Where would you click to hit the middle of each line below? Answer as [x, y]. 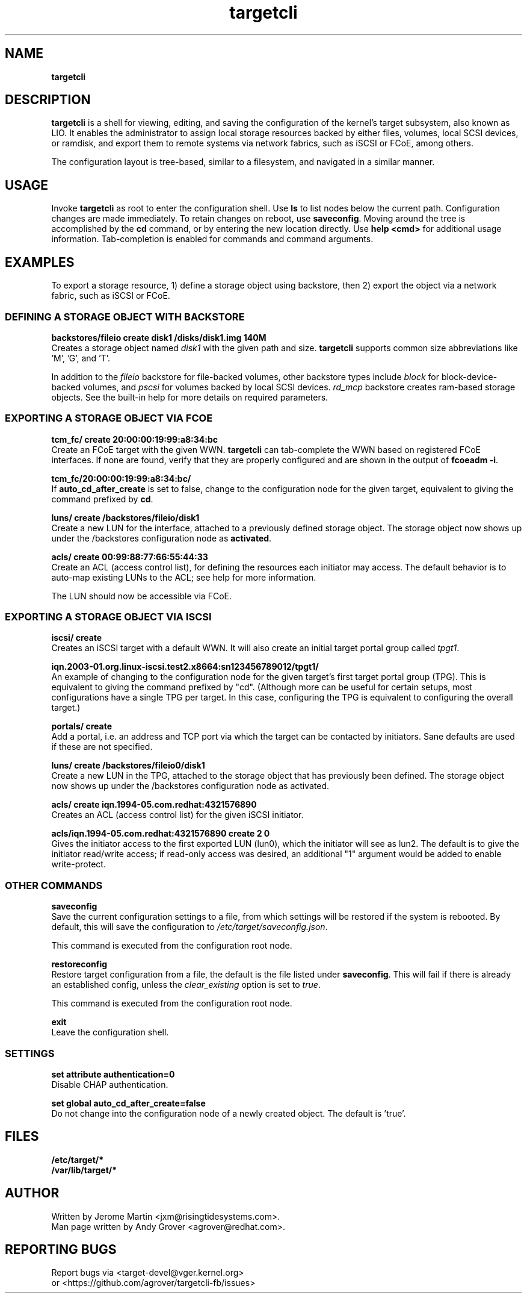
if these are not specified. [102, 747]
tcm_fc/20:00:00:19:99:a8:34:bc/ [121, 478]
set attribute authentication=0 [113, 1074]
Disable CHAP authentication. [110, 1084]
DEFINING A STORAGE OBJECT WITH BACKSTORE [125, 317]
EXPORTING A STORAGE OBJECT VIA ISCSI [108, 617]
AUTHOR [32, 1193]
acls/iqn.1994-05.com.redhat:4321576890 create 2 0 [161, 834]
